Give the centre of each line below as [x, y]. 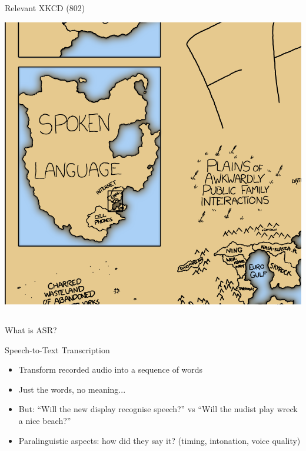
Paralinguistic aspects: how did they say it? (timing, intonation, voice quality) [159, 440]
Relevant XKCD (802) [45, 8]
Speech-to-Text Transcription [57, 349]
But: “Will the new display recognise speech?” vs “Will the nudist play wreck [158, 409]
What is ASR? [31, 330]
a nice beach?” [45, 420]
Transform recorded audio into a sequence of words [111, 369]
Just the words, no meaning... [72, 389]
